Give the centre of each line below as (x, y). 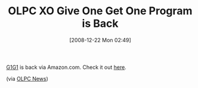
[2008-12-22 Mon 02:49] (100, 40)
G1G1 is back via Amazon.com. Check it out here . (66, 67)
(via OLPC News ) (27, 78)
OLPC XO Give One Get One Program (100, 11)
